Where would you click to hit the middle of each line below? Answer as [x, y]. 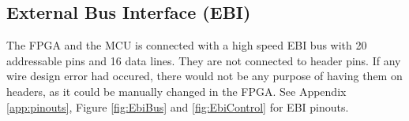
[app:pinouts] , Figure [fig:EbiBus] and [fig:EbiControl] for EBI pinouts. [178, 106]
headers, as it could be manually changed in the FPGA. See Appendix [176, 91]
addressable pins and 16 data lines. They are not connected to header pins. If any [204, 60]
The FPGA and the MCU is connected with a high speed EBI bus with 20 [187, 45]
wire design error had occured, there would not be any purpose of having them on [204, 76]
